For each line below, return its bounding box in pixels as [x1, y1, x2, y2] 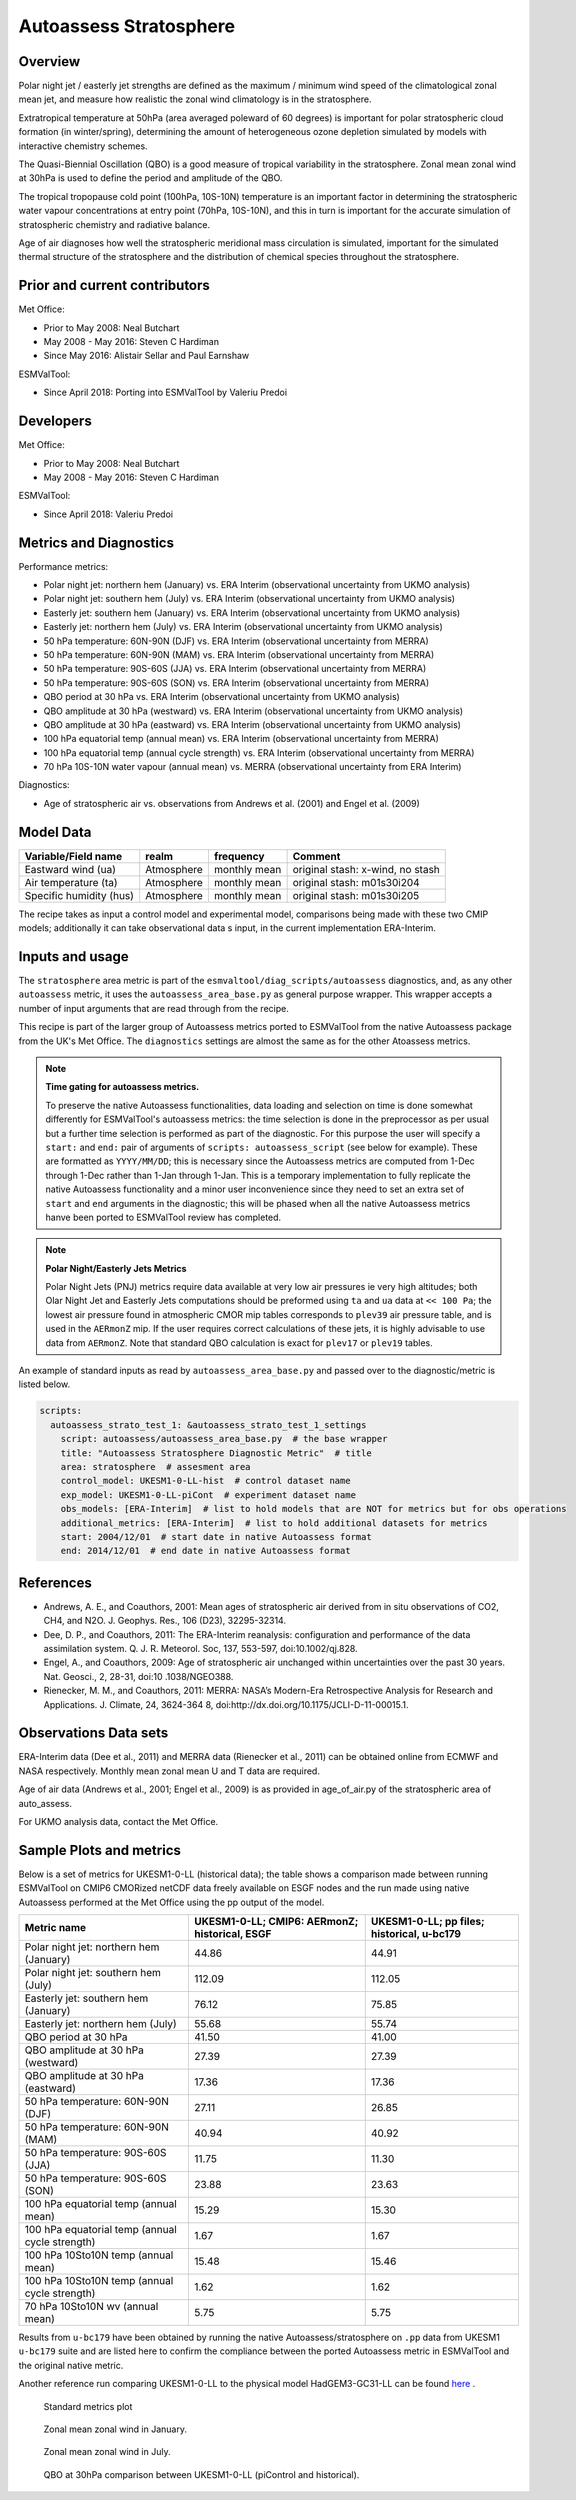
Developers [18, 413, 92, 430]
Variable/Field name [24, 849, 123, 863]
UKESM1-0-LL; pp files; [370, 1915, 485, 1929]
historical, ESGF [194, 1927, 272, 1941]
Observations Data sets [18, 1725, 169, 1742]
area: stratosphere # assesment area [60, 1461, 251, 1472]
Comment [292, 849, 341, 863]
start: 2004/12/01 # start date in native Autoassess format [60, 1531, 372, 1542]
